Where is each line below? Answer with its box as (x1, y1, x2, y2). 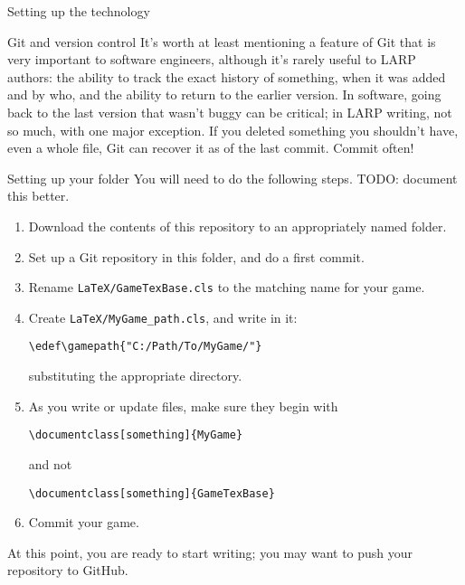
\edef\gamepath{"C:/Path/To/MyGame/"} (28, 340, 262, 354)
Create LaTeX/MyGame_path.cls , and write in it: (28, 307, 298, 326)
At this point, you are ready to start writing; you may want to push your (7, 543, 413, 561)
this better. (7, 186, 70, 205)
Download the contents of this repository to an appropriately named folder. (28, 216, 447, 235)
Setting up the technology (7, 2, 150, 20)
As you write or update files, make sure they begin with (28, 396, 338, 415)
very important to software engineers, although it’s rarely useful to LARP (7, 50, 416, 69)
